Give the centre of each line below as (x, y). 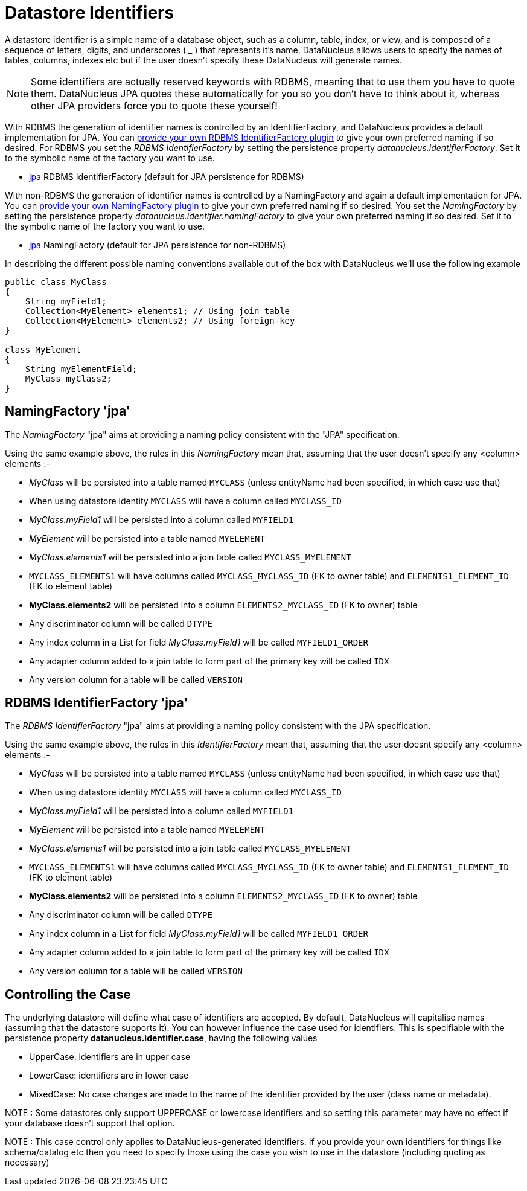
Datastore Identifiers (90, 13)
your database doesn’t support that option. (90, 1123)
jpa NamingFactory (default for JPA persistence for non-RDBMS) (158, 245)
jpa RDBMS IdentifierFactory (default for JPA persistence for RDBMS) (167, 176)
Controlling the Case (68, 994)
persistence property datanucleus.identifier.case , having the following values (161, 1038)
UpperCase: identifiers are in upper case (110, 1057)
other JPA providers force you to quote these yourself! (154, 105)
